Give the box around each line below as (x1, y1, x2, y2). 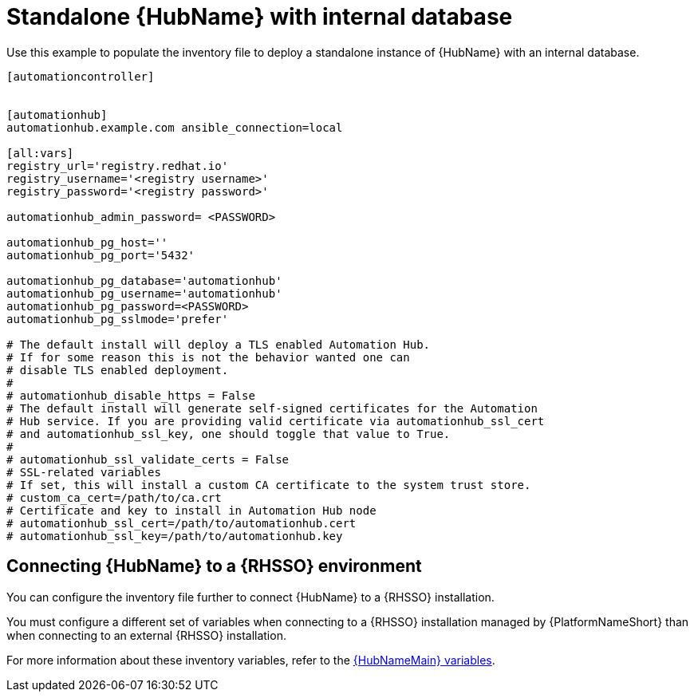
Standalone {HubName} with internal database (6, 3, 513, 30)
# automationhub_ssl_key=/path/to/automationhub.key (6, 529, 343, 542)
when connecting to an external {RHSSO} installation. (6, 628, 286, 642)
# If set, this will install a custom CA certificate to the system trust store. (6, 478, 531, 491)
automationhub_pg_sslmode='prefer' (6, 312, 229, 325)
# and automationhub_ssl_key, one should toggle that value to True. (6, 427, 451, 440)
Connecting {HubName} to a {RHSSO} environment (6, 556, 422, 577)
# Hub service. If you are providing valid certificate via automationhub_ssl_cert (6, 414, 545, 428)
